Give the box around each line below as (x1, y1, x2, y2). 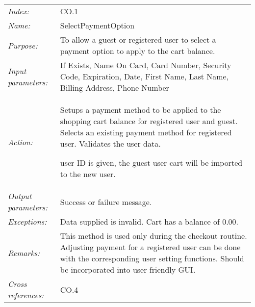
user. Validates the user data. (60, 138, 161, 149)
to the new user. (60, 168, 116, 179)
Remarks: (8, 247, 40, 258)
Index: (8, 5, 29, 17)
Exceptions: (8, 216, 47, 227)
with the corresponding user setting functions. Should (60, 253, 244, 264)
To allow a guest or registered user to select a (60, 34, 216, 45)
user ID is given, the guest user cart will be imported (60, 157, 243, 168)
